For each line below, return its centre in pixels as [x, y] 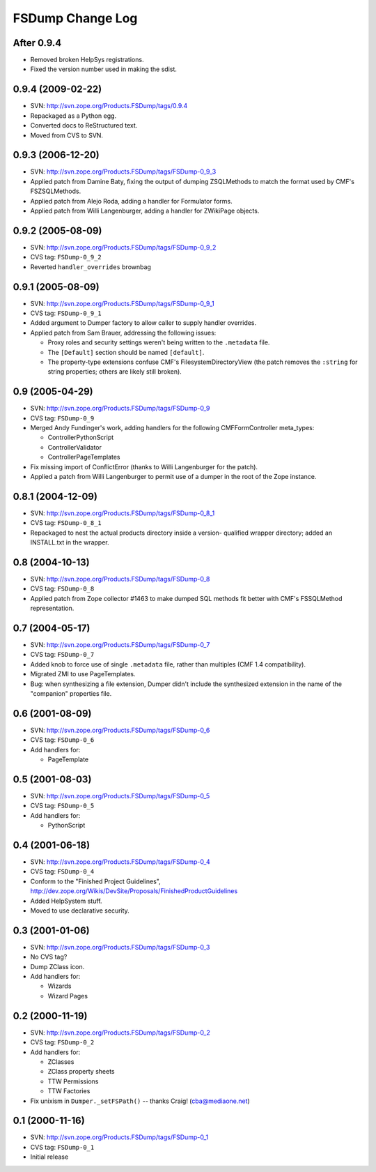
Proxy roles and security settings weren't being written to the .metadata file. [159, 342]
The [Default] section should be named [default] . [126, 352]
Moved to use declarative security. [80, 911]
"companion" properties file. [71, 693]
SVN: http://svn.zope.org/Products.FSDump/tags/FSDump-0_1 [119, 1137]
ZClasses [61, 1061]
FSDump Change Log [75, 18]
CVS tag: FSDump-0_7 [62, 655]
